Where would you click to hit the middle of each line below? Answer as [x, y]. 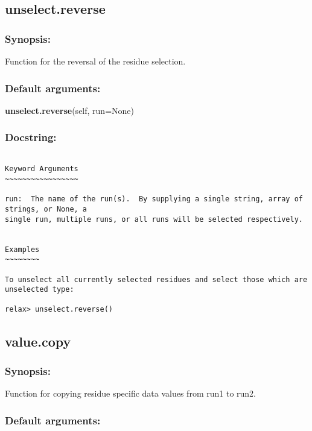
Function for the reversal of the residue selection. [95, 61]
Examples [22, 249]
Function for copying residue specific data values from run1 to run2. [130, 393]
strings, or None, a [46, 209]
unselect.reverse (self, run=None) [69, 110]
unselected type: [40, 290]
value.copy [38, 341]
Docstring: [31, 137]
